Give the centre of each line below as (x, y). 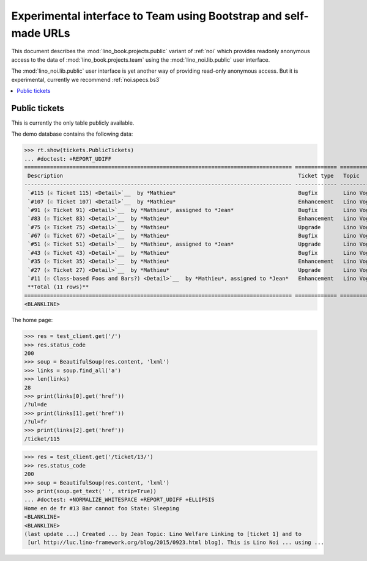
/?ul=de (35, 405)
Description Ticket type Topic (194, 176)
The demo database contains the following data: (72, 134)
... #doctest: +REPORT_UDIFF (68, 159)
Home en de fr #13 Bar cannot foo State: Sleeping (102, 508)
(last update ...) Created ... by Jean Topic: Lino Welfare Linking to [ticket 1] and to (163, 534)
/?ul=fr (35, 422)
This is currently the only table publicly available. (73, 123)
